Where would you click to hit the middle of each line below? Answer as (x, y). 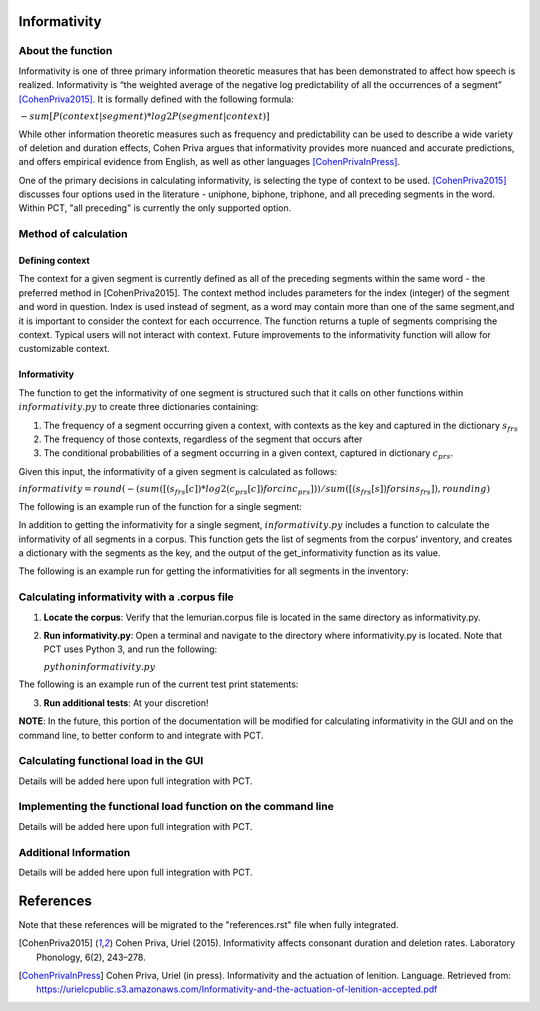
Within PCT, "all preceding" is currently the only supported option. (155, 208)
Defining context (54, 261)
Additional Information (74, 852)
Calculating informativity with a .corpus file (126, 597)
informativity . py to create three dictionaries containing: (138, 407)
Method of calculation (73, 234)
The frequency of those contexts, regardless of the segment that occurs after (203, 439)
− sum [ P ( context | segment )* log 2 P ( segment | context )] (145, 116)
